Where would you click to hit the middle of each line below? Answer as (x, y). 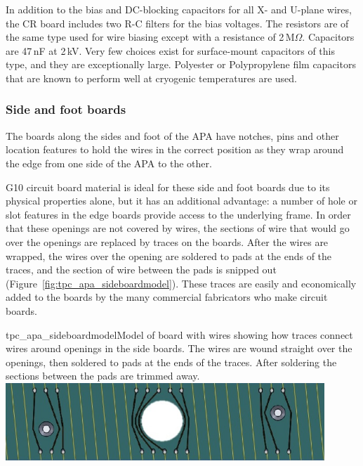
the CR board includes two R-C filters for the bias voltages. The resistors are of (177, 23)
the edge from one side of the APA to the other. (109, 163)
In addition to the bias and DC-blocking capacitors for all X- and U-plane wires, (179, 9)
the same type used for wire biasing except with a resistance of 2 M (150, 37)
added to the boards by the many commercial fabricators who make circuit (167, 297)
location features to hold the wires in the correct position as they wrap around (175, 149)
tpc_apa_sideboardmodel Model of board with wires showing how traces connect (179, 334)
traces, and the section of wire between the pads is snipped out (141, 270)
